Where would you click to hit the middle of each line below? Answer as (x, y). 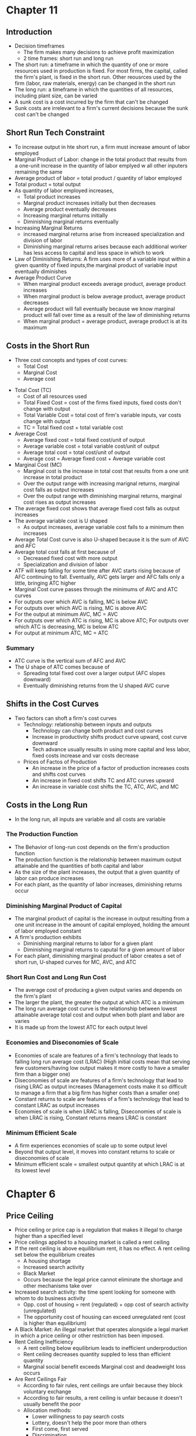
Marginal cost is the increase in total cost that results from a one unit (106, 471)
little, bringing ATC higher (45, 583)
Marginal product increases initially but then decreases (90, 203)
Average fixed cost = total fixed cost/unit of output (84, 439)
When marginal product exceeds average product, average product (104, 284)
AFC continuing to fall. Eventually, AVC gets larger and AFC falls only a (99, 577)
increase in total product (53, 477)
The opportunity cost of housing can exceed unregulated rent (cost (104, 1317)
